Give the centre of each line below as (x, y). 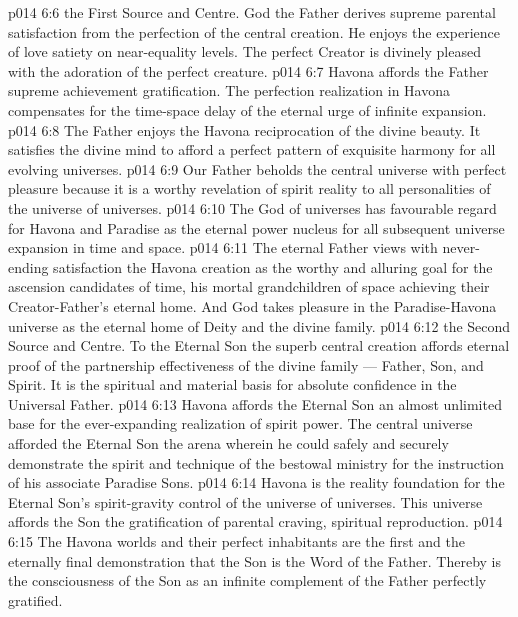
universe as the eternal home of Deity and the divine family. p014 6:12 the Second (259, 325)
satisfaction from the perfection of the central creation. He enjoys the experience (254, 31)
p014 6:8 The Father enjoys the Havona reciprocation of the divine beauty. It (244, 129)
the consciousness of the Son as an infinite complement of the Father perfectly (247, 580)
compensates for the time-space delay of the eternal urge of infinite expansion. (247, 109)
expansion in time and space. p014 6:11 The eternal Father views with (223, 247)
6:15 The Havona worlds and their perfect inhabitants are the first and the (237, 541)
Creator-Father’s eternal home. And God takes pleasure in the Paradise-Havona (252, 305)
